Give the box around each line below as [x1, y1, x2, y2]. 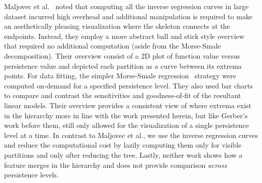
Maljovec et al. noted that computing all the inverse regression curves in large [4, 1, 249, 11]
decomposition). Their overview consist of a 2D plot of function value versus [4, 50, 240, 61]
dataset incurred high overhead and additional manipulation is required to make [4, 11, 253, 21]
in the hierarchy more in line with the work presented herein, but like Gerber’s [4, 110, 248, 120]
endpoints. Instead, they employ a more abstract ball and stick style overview [4, 30, 244, 41]
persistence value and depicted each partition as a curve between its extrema [4, 60, 242, 71]
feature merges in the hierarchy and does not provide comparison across [4, 159, 227, 170]
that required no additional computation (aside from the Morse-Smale [4, 40, 221, 51]
